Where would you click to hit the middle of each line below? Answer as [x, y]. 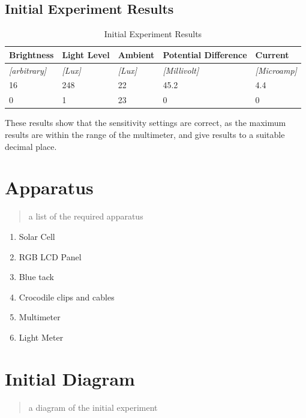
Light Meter [41, 337]
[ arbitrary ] [28, 70]
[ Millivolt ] [181, 70]
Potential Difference [205, 54]
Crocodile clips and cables [67, 297]
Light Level [86, 54]
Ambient [136, 54]
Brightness [31, 54]
